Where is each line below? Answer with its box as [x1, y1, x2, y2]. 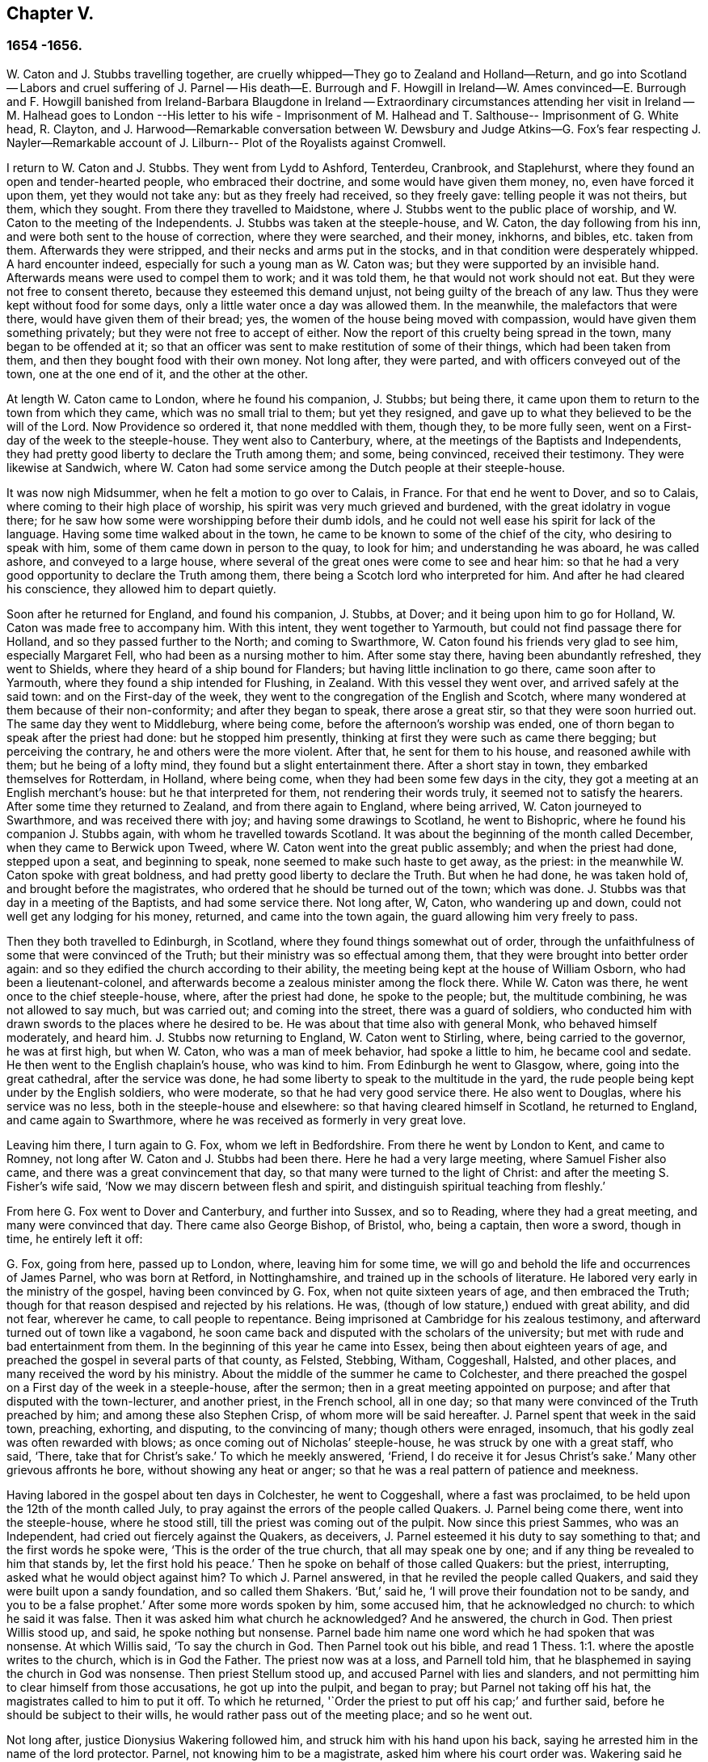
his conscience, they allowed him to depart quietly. [6, 581, 276, 596]
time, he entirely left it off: [6, 1231, 143, 1246]
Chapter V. [6, 3, 95, 23]
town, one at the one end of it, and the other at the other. [6, 366, 308, 381]
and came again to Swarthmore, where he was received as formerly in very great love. [6, 1112, 466, 1127]
